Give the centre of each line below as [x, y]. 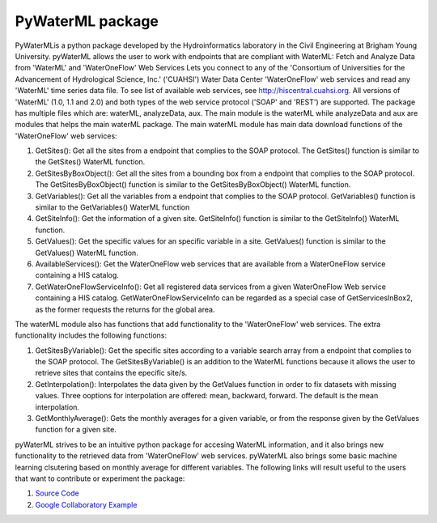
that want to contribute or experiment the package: [100, 478]
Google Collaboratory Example [86, 504]
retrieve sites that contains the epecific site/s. [111, 373]
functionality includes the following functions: [91, 335]
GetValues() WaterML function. [87, 253]
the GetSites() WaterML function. [90, 162]
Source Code [57, 493]
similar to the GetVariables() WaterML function [112, 207]
